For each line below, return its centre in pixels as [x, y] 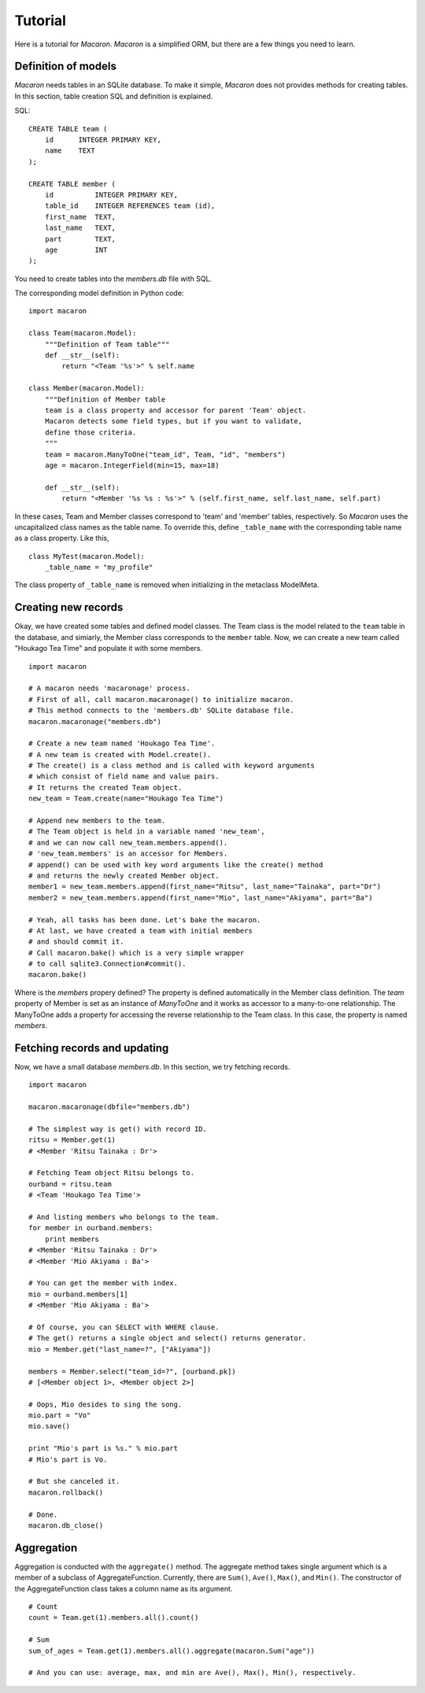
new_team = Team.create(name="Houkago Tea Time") [126, 798]
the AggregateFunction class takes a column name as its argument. [124, 1588]
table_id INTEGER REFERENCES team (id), [130, 206]
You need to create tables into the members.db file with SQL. [113, 279]
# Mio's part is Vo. [68, 1459]
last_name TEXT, [80, 228]
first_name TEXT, [80, 217]
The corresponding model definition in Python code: [99, 293]
